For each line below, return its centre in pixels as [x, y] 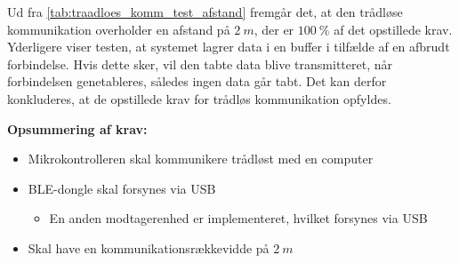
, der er [274, 29]
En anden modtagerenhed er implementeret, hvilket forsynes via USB [238, 218]
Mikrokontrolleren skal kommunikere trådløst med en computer [201, 159]
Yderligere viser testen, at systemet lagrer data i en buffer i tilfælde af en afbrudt [229, 47]
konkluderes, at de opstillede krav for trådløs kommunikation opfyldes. [199, 98]
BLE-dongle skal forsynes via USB [122, 188]
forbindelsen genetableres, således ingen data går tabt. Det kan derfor [197, 81]
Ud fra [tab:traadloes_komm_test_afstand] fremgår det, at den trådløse [205, 12]
